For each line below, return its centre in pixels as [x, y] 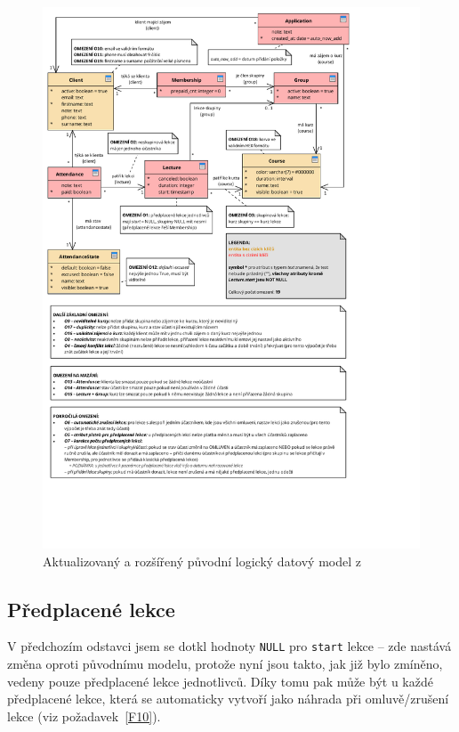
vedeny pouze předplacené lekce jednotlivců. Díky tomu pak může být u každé [220, 681]
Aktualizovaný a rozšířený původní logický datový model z [202, 561]
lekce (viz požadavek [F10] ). [84, 716]
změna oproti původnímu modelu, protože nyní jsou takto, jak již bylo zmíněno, [225, 664]
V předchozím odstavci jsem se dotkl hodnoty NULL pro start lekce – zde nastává [229, 646]
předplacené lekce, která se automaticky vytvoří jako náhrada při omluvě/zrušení [228, 699]
